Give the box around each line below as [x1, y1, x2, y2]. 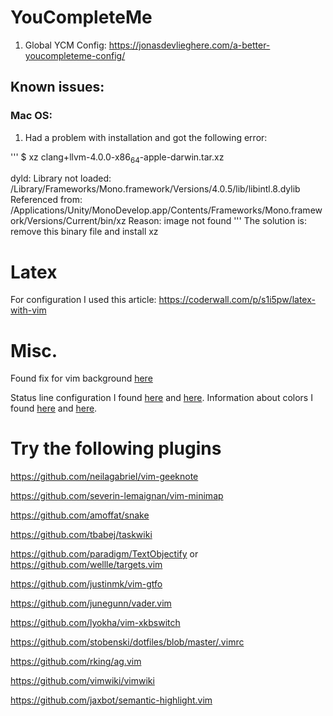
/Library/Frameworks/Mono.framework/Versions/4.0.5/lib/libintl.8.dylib [10, 183, 301, 195]
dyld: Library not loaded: [10, 172, 112, 185]
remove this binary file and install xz [10, 226, 159, 238]
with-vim [10, 304, 47, 316]
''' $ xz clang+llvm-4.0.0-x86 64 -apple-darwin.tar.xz [10, 151, 225, 165]
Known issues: [10, 79, 105, 96]
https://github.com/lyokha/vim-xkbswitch [10, 617, 181, 629]
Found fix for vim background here [10, 372, 153, 385]
